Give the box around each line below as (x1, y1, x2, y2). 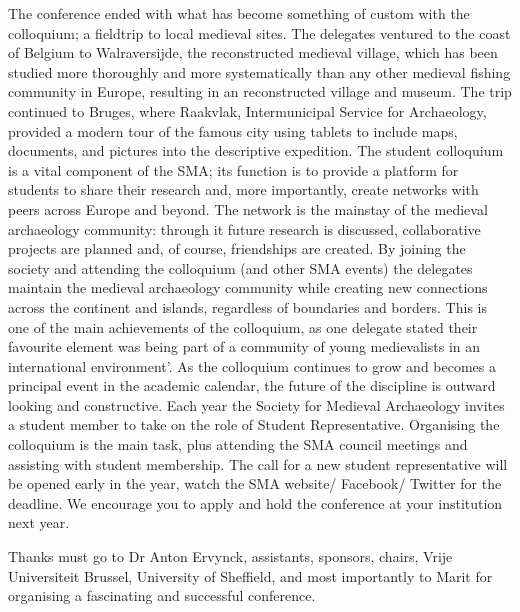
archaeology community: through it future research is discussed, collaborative (8, 218, 481, 239)
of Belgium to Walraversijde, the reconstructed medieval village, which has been (8, 42, 498, 63)
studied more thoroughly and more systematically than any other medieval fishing (8, 61, 511, 82)
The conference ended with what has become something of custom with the (8, 3, 470, 23)
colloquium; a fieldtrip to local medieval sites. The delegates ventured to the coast (8, 22, 511, 43)
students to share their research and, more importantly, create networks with (8, 179, 479, 200)
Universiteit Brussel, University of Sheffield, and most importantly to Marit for (8, 565, 493, 586)
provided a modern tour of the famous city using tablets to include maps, (8, 120, 458, 141)
